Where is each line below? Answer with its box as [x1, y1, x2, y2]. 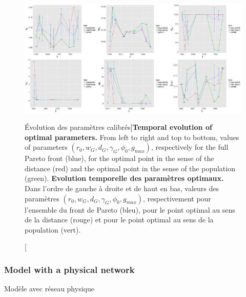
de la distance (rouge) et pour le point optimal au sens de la [25, 214, 214, 225]
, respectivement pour [143, 193, 211, 203]
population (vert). [25, 224, 81, 235]
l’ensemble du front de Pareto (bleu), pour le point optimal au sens [25, 204, 235, 215]
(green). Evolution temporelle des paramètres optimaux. [25, 173, 224, 184]
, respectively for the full [151, 142, 229, 152]
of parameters [25, 142, 68, 152]
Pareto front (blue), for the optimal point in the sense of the [25, 153, 214, 164]
